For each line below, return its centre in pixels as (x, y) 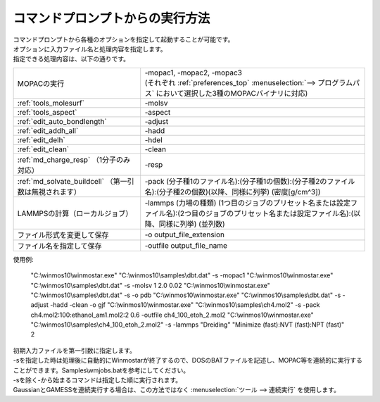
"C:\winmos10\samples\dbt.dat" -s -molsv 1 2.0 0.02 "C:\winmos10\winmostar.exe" (150, 285)
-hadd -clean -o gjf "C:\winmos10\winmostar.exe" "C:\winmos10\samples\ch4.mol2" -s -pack (185, 305)
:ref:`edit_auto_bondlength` (62, 121)
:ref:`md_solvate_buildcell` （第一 (72, 181)
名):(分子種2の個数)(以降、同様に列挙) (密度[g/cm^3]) (233, 191)
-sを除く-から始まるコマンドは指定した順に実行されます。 (97, 380)
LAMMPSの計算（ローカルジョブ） (75, 213)
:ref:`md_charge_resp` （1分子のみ (74, 160)
